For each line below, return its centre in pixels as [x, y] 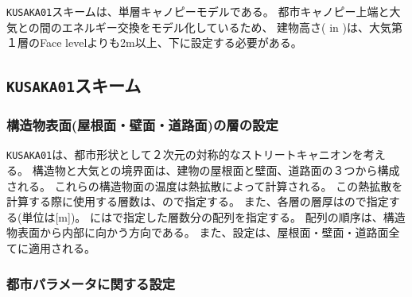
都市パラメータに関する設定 [91, 283]
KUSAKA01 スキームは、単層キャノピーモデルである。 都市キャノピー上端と [198, 11]
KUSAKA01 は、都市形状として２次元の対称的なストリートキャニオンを [185, 154]
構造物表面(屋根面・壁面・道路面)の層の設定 [142, 125]
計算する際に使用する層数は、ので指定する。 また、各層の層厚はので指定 [198, 201]
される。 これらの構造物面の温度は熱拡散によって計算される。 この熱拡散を [205, 185]
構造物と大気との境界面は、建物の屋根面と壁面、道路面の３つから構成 [216, 170]
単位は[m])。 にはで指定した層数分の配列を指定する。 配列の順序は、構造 [214, 216]
